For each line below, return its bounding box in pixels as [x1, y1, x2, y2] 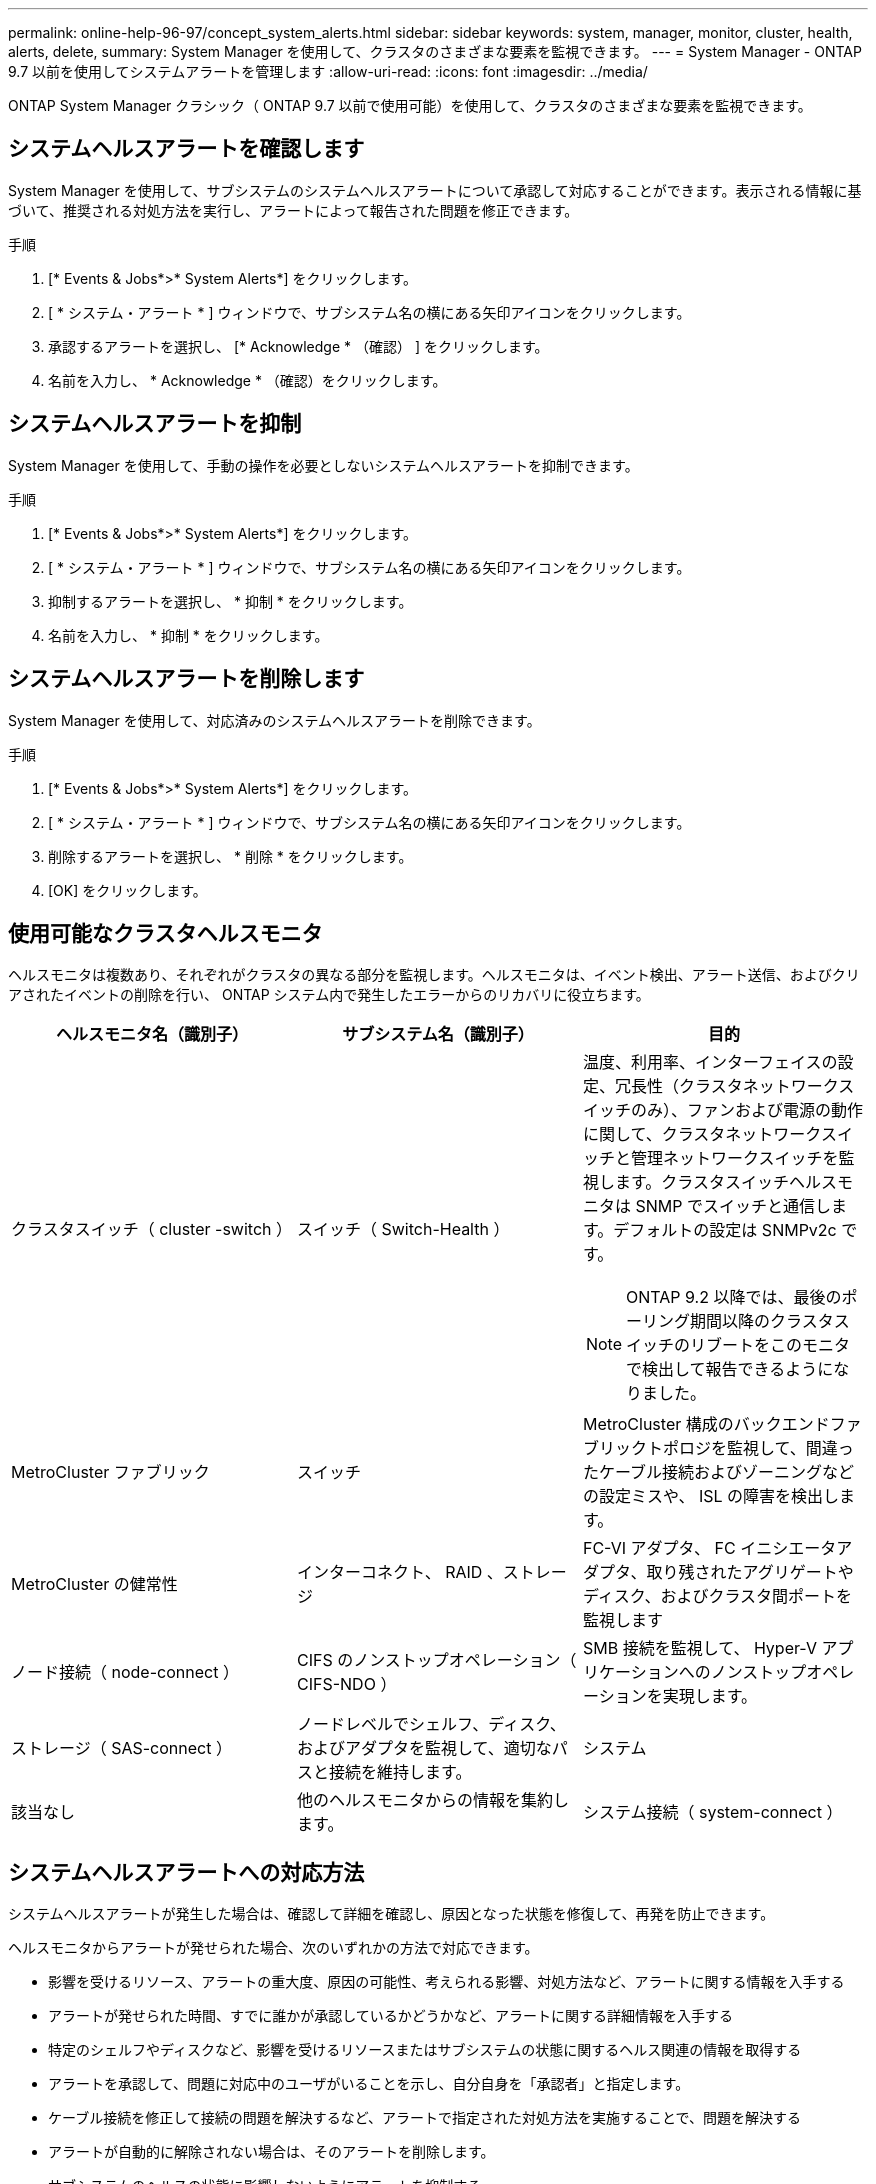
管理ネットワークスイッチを [630, 1148, 839, 1169]
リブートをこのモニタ [690, 1335, 851, 1356]
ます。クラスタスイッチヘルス [614, 1172, 838, 1193]
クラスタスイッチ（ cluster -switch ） [11, 1219, 292, 1240]
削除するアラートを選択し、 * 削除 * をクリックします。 [48, 847, 413, 865]
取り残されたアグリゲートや [646, 1562, 854, 1583]
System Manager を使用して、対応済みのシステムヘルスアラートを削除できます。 [8, 711, 541, 729]
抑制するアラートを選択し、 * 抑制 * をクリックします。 [48, 592, 413, 610]
